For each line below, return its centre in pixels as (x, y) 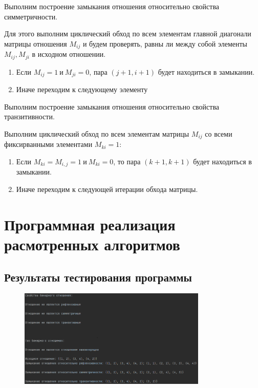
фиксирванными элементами (48, 144)
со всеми (219, 133)
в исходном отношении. (69, 54)
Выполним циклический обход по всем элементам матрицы (97, 133)
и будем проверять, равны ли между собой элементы (165, 43)
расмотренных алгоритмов (92, 244)
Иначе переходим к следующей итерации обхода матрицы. (107, 189)
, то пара (127, 161)
